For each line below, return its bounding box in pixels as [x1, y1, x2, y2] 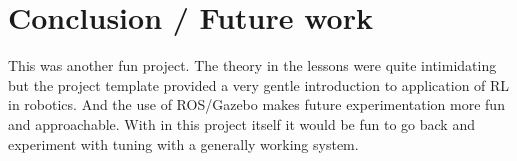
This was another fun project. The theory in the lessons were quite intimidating [8, 55, 497, 76]
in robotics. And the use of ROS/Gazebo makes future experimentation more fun [8, 94, 505, 115]
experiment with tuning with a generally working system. [8, 133, 359, 154]
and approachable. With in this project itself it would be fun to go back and [8, 113, 475, 134]
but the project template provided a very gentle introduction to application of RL [8, 74, 510, 95]
